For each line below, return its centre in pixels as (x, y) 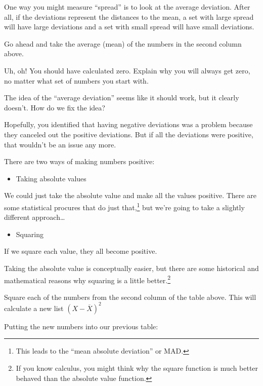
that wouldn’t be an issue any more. (60, 144)
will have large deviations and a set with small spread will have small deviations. (129, 27)
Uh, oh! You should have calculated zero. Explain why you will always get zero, (127, 70)
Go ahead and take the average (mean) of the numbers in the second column (123, 43)
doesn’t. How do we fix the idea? (55, 107)
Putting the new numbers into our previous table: (81, 326)
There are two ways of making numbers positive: (79, 161)
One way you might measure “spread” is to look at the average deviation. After (127, 7)
